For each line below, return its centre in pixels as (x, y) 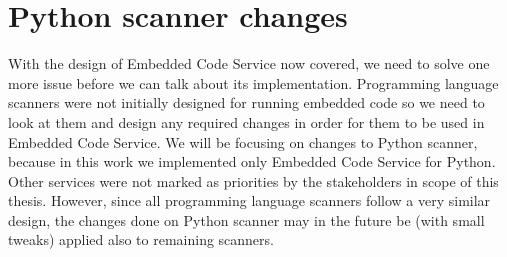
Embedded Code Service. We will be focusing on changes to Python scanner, (243, 141)
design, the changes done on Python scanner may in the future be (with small (246, 219)
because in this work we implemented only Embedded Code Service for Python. (252, 161)
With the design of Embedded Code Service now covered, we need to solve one (249, 63)
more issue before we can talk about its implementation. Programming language (253, 82)
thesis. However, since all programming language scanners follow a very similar (249, 200)
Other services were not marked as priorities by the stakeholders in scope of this (253, 180)
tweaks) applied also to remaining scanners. (141, 239)
